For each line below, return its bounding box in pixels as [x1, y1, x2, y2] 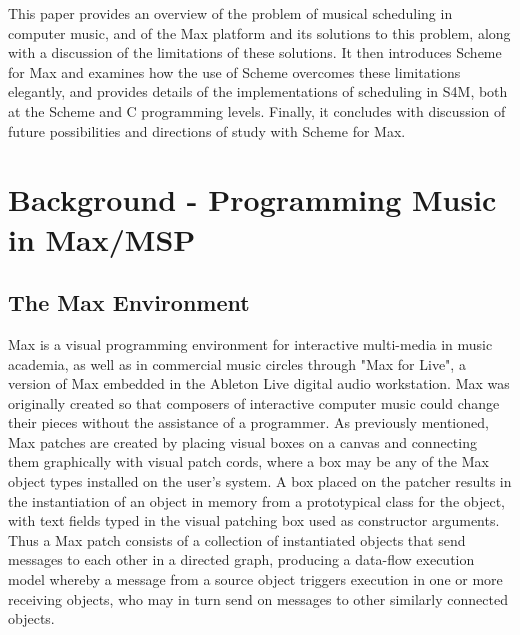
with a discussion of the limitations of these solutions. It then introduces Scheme [8, 42, 502, 63]
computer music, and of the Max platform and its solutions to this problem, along [8, 22, 511, 43]
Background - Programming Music [8, 179, 497, 220]
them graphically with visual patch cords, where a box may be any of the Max [8, 451, 489, 472]
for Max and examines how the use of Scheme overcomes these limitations [8, 61, 461, 82]
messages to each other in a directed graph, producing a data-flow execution [8, 549, 475, 570]
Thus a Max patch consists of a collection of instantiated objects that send [8, 529, 466, 550]
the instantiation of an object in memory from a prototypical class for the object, [8, 490, 506, 511]
